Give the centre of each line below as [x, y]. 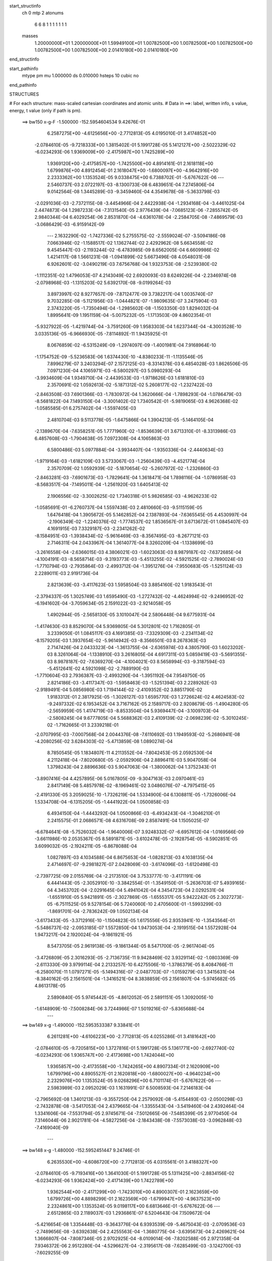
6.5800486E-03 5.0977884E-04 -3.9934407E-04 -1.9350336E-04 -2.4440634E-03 [135, 449]
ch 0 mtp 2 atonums [43, 13]
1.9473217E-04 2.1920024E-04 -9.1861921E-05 [83, 934]
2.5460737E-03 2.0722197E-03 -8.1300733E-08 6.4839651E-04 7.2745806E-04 [131, 185]
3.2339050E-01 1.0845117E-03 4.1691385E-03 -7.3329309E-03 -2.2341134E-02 [130, 634]
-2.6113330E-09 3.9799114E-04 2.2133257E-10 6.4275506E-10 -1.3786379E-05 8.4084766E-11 [134, 965]
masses [30, 36]
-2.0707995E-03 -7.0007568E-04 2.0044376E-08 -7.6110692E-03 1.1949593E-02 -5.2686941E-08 [137, 734]
